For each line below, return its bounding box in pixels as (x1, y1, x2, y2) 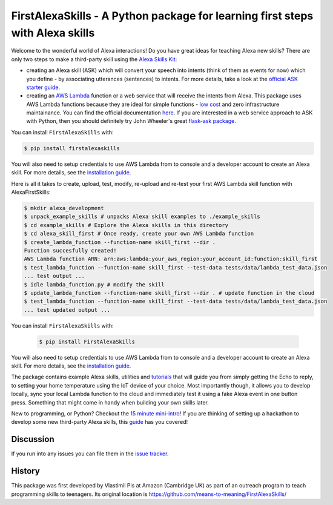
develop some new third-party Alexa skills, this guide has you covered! (11, 418, 188, 426)
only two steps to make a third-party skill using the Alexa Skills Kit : (11, 55, 177, 63)
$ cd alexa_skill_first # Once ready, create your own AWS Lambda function (24, 230, 254, 237)
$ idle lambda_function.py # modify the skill (24, 281, 165, 288)
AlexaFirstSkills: (11, 188, 51, 196)
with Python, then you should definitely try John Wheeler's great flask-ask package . (26, 117, 236, 125)
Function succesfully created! (24, 247, 117, 254)
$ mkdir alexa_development (24, 205, 104, 211)
